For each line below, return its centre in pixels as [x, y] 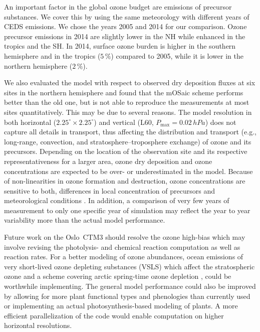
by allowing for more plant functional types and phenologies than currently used [127, 296]
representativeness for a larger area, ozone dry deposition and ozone [108, 161]
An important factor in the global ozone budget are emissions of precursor [118, 7]
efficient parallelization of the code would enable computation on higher [114, 315]
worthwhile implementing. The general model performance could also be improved [130, 286]
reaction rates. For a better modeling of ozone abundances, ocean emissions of [124, 257]
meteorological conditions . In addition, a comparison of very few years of [117, 200]
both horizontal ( [30, 122]
